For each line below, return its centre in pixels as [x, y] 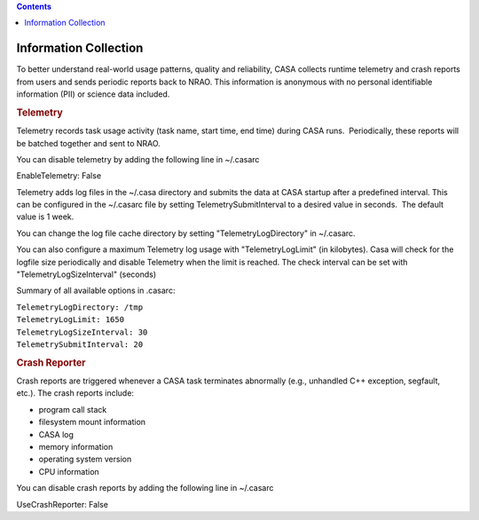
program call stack [73, 409]
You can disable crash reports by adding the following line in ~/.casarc [145, 488]
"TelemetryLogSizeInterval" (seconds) [86, 274]
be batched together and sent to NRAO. [89, 143]
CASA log [56, 434]
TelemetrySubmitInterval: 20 [80, 344]
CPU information [69, 471]
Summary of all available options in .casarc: [96, 291]
